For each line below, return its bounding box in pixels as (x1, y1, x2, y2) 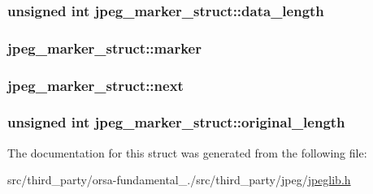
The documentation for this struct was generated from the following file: (7, 144, 367, 161)
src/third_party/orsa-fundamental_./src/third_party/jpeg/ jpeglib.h (7, 171, 351, 188)
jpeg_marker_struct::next (7, 75, 184, 95)
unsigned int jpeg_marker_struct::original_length (7, 112, 345, 132)
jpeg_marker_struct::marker (7, 37, 202, 58)
